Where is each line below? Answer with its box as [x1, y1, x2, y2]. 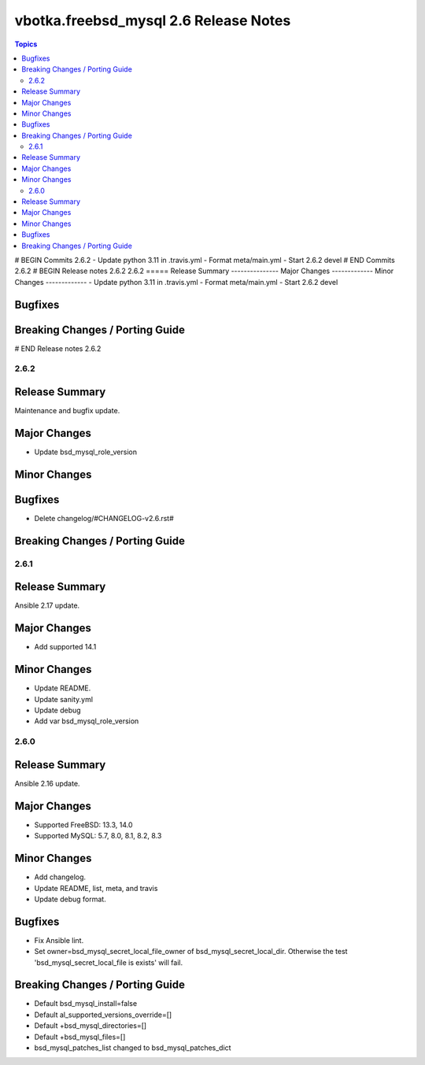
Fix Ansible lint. [34, 935, 84, 945]
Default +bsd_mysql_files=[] [34, 1032, 126, 1041]
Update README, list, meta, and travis [34, 883, 158, 893]
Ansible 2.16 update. [14, 778, 80, 788]
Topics [14, 39, 38, 49]
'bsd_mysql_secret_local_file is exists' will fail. [34, 957, 183, 967]
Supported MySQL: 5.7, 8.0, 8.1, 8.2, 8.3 [34, 831, 162, 841]
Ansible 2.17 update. [14, 601, 80, 610]
